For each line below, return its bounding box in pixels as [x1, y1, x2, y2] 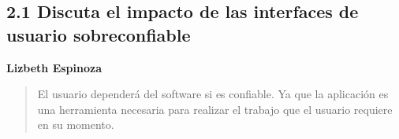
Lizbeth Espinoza [6, 59, 102, 75]
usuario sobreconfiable [6, 22, 191, 46]
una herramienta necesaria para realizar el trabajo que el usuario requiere [37, 101, 393, 117]
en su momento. [37, 116, 114, 133]
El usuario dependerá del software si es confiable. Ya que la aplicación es [37, 86, 389, 102]
